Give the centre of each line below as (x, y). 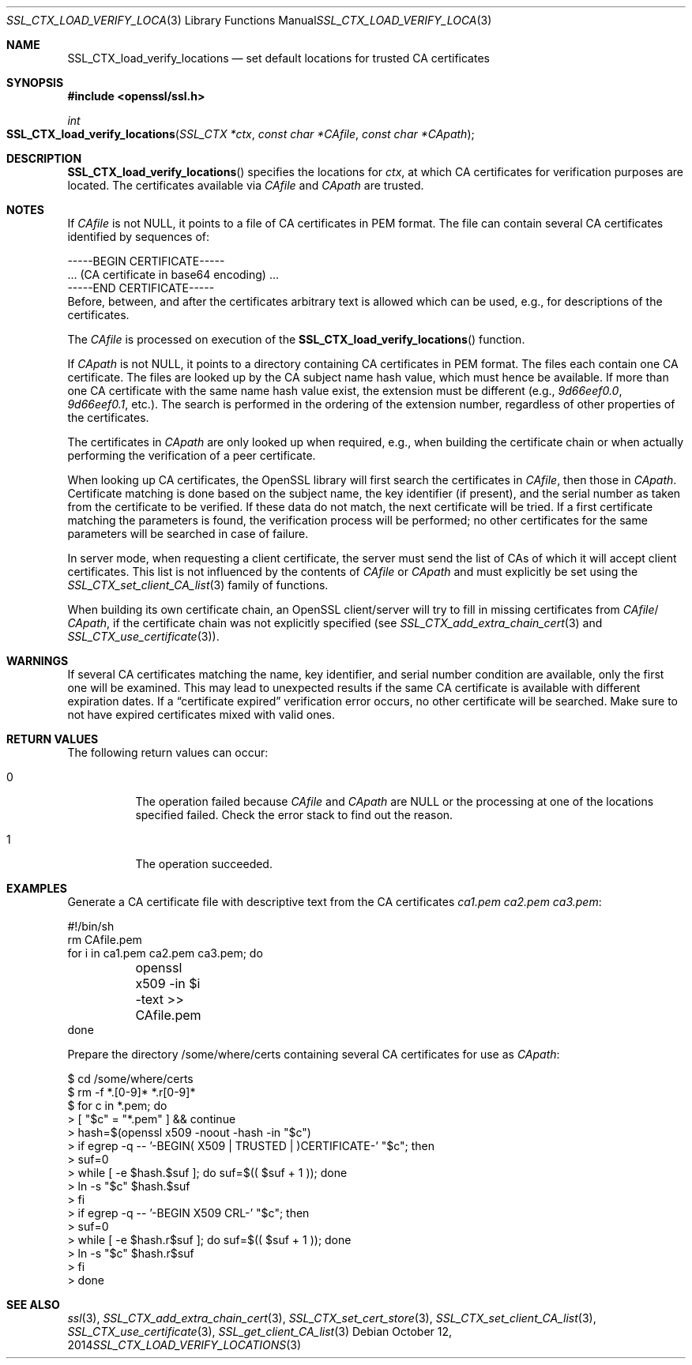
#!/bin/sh (91, 926)
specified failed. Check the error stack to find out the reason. (294, 815)
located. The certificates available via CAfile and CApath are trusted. (246, 185)
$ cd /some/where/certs (130, 1079)
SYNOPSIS (35, 83)
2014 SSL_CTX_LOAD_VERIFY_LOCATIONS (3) (184, 1345)
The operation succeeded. (204, 864)
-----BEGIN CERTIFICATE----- (146, 261)
